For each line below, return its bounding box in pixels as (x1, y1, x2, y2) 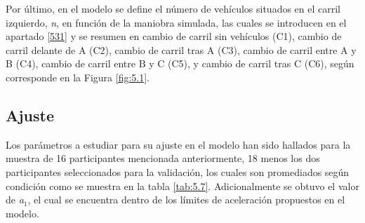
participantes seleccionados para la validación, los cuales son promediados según (6, 164, 350, 179)
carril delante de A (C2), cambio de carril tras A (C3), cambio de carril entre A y (6, 42, 357, 57)
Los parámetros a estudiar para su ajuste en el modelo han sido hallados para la (6, 137, 351, 151)
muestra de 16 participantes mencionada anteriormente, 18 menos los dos (6, 151, 320, 165)
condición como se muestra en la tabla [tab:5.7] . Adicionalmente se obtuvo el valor (6, 178, 359, 193)
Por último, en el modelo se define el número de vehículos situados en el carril (6, 1, 341, 15)
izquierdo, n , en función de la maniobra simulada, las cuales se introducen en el (6, 15, 347, 29)
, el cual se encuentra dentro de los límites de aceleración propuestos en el (27, 192, 345, 207)
